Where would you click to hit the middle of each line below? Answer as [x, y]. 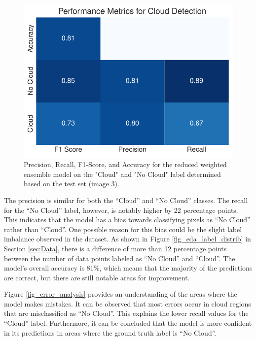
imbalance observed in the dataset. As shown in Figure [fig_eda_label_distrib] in [128, 239]
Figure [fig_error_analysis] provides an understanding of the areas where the [121, 294]
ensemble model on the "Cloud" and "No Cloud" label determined [122, 174]
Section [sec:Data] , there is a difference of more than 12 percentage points [115, 248]
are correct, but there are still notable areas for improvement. [97, 277]
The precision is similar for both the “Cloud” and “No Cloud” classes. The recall [126, 200]
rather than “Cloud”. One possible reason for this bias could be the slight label [123, 229]
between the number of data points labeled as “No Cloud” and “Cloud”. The [120, 258]
